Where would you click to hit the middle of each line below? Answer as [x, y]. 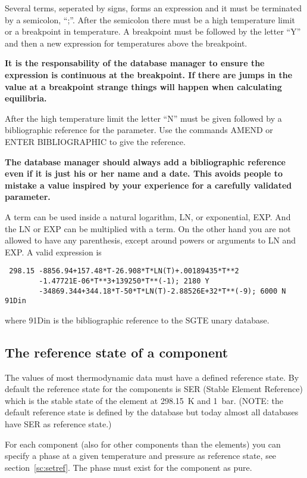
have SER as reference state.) [58, 424]
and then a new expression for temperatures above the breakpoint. [126, 43]
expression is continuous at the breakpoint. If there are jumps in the [149, 74]
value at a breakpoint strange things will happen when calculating [143, 86]
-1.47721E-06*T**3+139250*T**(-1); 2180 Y [124, 281]
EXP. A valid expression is [53, 252]
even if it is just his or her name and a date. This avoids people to [144, 173]
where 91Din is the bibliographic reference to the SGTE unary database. [137, 320]
